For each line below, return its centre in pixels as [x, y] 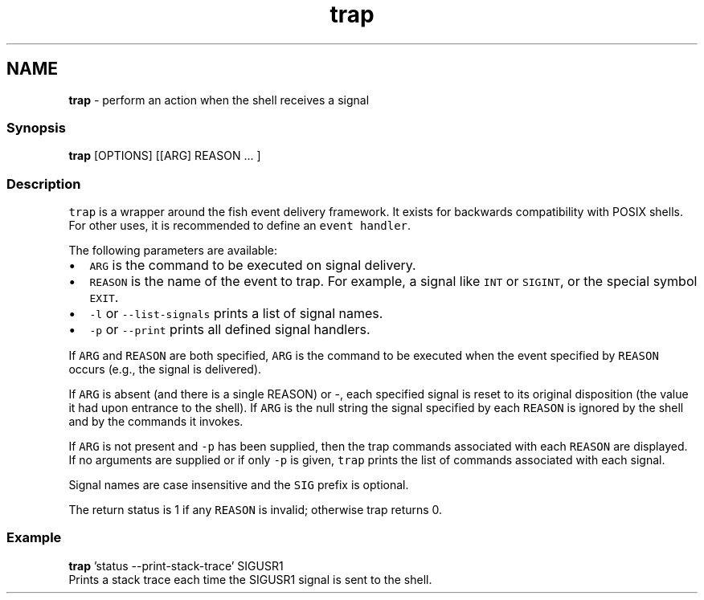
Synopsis [36, 127]
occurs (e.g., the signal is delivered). [165, 369]
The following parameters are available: [173, 251]
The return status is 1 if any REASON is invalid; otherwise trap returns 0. [256, 510]
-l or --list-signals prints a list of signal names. [236, 314]
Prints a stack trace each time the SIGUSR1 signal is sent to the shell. [250, 579]
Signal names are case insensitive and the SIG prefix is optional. [239, 485]
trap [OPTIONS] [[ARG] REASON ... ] [165, 156]
